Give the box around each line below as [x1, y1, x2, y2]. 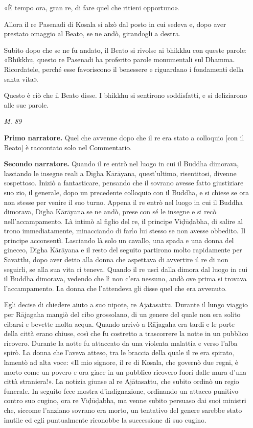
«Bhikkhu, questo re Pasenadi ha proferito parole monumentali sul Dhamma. [4, 54, 235, 65]
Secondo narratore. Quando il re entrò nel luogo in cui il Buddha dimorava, [4, 158, 239, 169]
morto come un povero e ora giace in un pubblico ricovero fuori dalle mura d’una [4, 366, 247, 377]
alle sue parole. [4, 99, 49, 110]
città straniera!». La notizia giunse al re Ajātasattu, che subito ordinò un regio [4, 376, 239, 386]
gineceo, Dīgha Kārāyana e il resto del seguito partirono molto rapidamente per [4, 245, 242, 255]
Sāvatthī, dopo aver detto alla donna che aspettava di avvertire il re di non [4, 254, 229, 265]
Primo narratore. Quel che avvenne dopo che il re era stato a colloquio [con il [4, 132, 244, 142]
